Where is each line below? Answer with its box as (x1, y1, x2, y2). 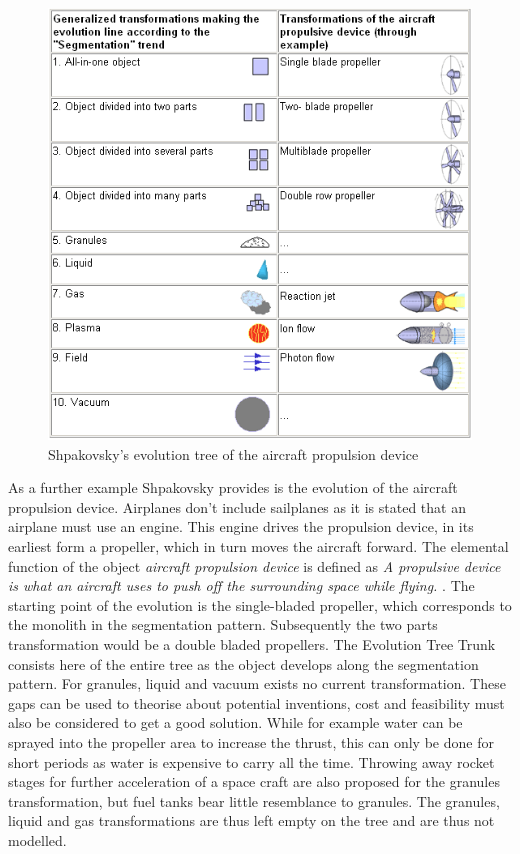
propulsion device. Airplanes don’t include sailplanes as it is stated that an (8, 496, 466, 517)
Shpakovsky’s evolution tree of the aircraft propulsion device (48, 443, 419, 464)
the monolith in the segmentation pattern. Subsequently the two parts (8, 614, 438, 635)
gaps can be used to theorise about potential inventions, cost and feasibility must (8, 692, 505, 713)
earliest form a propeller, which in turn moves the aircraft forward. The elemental (8, 536, 509, 557)
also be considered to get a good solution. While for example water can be (8, 712, 463, 733)
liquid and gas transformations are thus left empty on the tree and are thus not (8, 810, 495, 831)
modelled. (8, 829, 67, 850)
